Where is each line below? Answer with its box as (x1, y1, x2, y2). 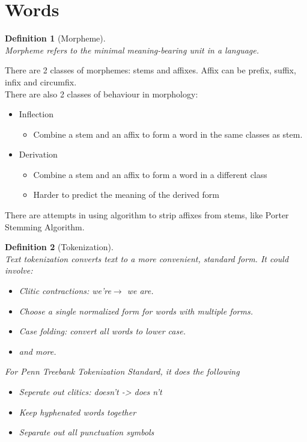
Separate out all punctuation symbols (19, 426, 154, 438)
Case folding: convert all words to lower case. (19, 325, 186, 337)
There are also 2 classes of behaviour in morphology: (5, 87, 198, 100)
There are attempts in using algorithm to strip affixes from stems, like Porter (5, 209, 289, 221)
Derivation (19, 148, 58, 161)
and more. (19, 345, 56, 357)
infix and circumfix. (5, 75, 77, 88)
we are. (127, 284, 154, 297)
